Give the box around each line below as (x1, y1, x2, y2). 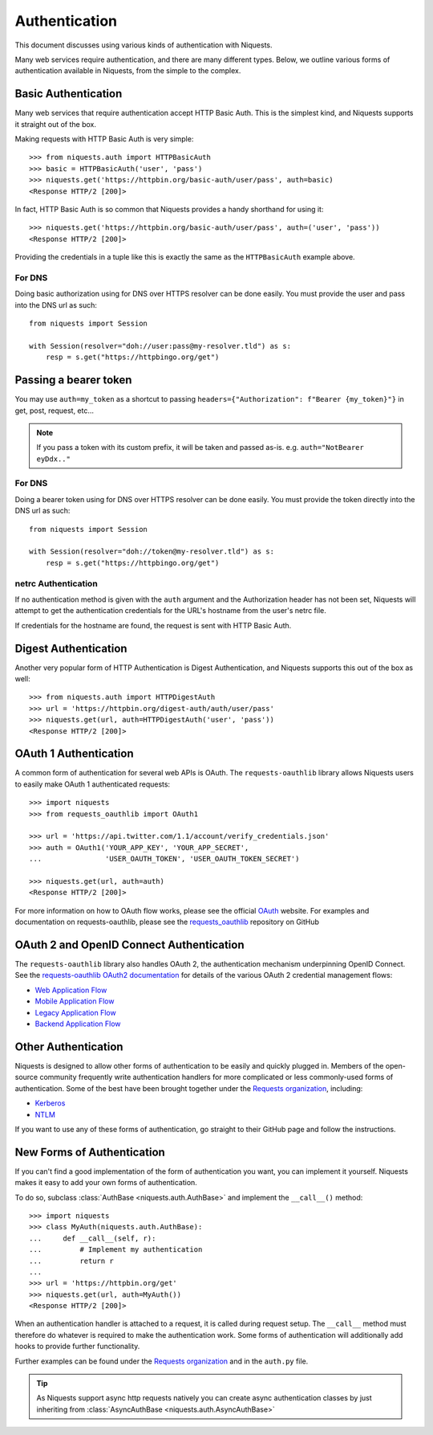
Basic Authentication (14, 87, 123, 100)
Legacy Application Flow (34, 1008, 116, 1017)
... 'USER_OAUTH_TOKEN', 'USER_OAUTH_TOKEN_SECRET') (29, 854, 300, 864)
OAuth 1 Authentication (14, 747, 134, 761)
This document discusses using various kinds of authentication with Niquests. (14, 40, 273, 50)
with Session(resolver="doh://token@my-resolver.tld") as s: (29, 547, 274, 556)
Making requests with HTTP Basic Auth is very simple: (14, 134, 194, 144)
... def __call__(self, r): (29, 1233, 156, 1243)
